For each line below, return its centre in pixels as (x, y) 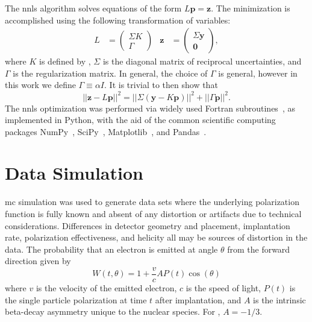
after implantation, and (198, 299)
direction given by (38, 261)
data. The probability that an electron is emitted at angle (111, 249)
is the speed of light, (223, 288)
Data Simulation (74, 173)
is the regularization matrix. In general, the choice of (110, 73)
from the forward (259, 249)
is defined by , (65, 61)
